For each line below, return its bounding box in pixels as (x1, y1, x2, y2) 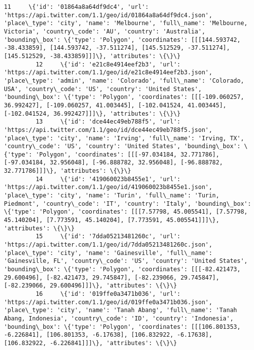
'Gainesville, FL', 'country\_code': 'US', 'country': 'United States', (4, 257, 248, 265)
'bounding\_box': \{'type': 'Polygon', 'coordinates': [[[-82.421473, (4, 266, 241, 273)
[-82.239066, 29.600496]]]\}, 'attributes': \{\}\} (4, 282, 177, 289)
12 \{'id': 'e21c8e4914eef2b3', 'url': (36, 61, 181, 68)
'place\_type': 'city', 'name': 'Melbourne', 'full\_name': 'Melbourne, (4, 20, 248, 27)
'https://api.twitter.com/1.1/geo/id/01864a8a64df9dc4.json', (4, 11, 213, 19)
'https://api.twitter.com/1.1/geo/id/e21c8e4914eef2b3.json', (4, 69, 213, 76)
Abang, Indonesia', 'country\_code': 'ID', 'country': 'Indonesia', (4, 315, 234, 322)
